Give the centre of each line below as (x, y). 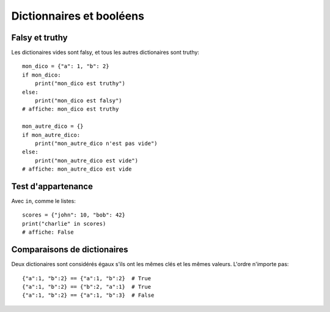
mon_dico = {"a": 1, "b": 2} (66, 66)
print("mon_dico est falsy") (78, 101)
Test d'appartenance (52, 186)
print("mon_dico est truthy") (80, 84)
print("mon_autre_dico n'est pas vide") (96, 143)
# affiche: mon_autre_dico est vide (77, 169)
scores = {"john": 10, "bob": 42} (74, 215)
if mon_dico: (42, 75)
